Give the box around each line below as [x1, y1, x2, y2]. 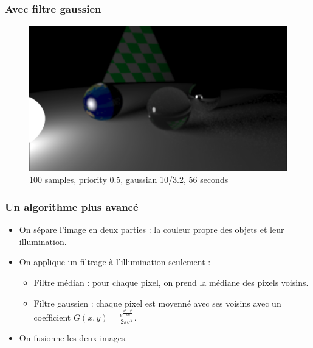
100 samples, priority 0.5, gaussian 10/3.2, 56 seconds [29, 173, 229, 186]
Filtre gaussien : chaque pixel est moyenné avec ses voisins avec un [33, 296, 281, 309]
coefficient [33, 311, 71, 323]
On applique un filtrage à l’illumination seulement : [19, 255, 211, 268]
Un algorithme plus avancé [5, 199, 139, 214]
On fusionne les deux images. [19, 332, 128, 344]
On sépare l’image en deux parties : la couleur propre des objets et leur [19, 223, 284, 236]
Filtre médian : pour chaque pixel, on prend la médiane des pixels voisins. [33, 275, 309, 288]
